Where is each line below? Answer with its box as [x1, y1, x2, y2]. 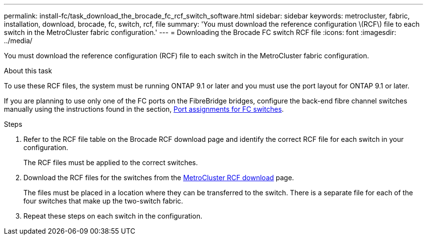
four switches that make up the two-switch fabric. [23, 197, 183, 205]
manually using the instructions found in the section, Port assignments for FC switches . [4, 105, 284, 113]
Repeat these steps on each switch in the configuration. [23, 212, 202, 220]
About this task [4, 67, 52, 75]
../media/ [4, 36, 33, 45]
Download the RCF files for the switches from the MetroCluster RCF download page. [23, 173, 294, 182]
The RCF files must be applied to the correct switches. [23, 158, 198, 167]
